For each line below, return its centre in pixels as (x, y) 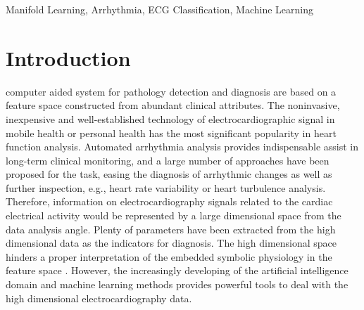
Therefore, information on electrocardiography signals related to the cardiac (169, 201)
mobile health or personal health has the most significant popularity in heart (171, 133)
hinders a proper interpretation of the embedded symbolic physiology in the (169, 256)
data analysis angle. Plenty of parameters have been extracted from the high (171, 229)
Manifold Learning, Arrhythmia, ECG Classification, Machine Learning (160, 9)
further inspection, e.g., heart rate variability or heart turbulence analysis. (166, 187)
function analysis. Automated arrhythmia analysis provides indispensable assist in (182, 147)
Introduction (68, 57)
